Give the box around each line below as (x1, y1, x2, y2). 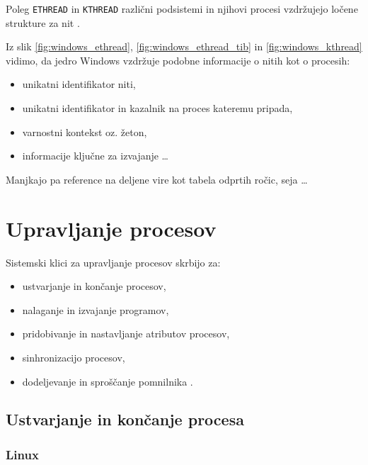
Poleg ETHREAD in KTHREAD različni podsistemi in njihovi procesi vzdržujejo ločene (6, 1, 358, 16)
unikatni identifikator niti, (22, 77, 136, 91)
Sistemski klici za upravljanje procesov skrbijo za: (6, 254, 221, 269)
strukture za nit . (6, 15, 80, 30)
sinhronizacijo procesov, (22, 349, 125, 364)
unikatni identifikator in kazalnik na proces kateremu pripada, (22, 101, 293, 116)
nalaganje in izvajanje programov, (22, 302, 169, 317)
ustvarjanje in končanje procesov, (22, 279, 166, 293)
